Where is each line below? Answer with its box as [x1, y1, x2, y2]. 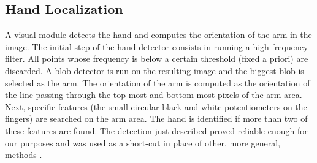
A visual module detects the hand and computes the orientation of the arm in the [5, 28, 312, 41]
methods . [5, 148, 42, 161]
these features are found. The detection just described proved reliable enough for [5, 124, 308, 137]
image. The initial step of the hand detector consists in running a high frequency [5, 40, 308, 53]
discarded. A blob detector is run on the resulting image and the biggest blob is [5, 64, 304, 77]
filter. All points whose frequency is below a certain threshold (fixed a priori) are [5, 52, 308, 65]
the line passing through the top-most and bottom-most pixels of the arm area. [5, 88, 302, 101]
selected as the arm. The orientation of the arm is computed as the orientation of [5, 76, 310, 89]
